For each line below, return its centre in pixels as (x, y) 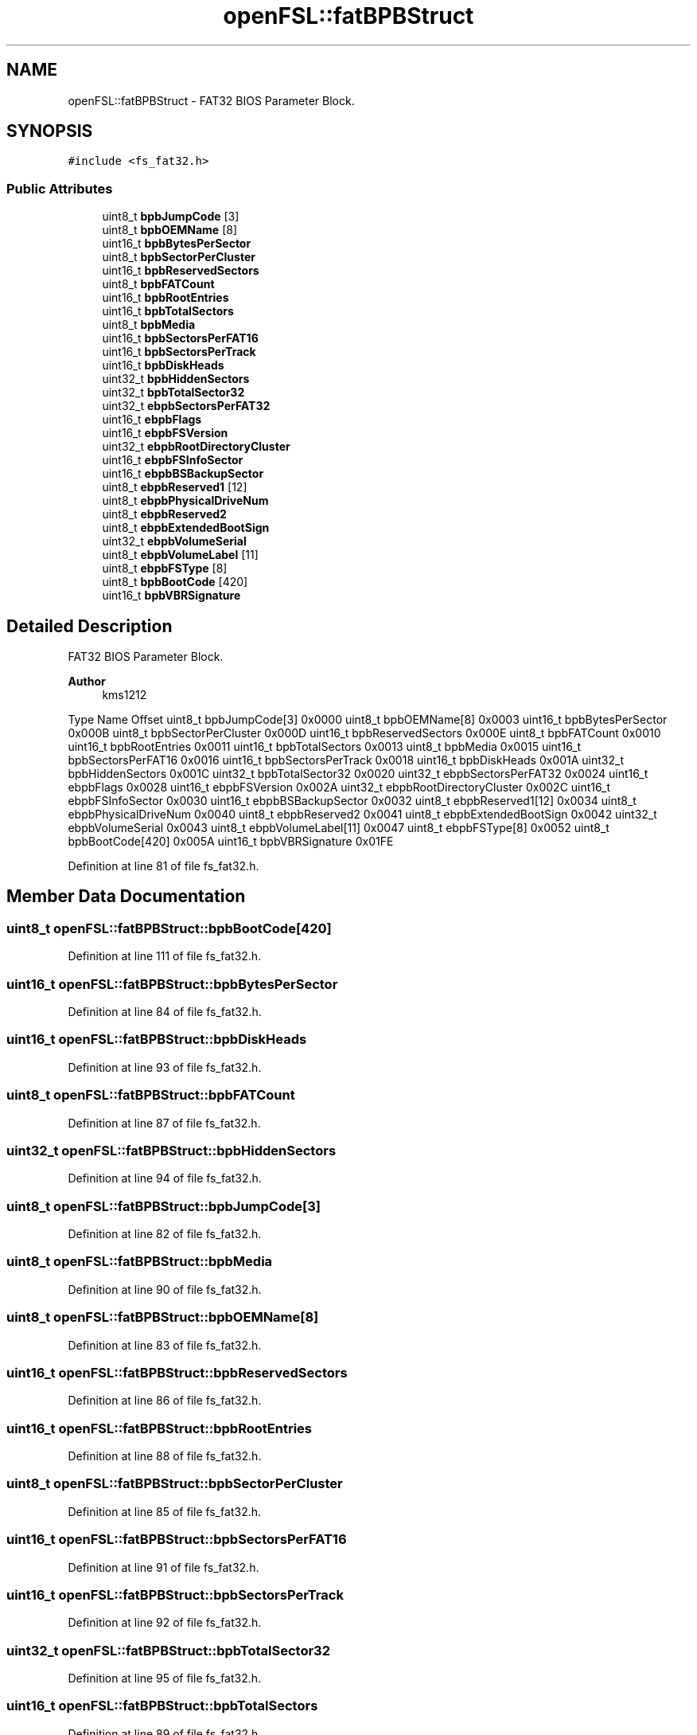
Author (87, 682)
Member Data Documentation (126, 897)
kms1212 (125, 695)
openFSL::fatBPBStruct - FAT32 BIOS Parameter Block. (211, 100)
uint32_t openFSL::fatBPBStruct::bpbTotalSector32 (168, 1650)
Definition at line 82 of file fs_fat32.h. (165, 1234)
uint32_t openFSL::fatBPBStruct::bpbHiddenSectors (171, 1150)
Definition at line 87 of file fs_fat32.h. (164, 1123)
